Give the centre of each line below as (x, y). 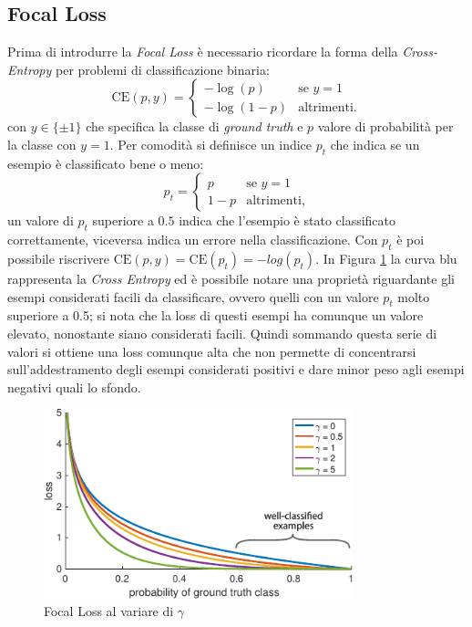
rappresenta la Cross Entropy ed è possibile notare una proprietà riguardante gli (231, 278)
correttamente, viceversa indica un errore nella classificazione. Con (193, 240)
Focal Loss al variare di (109, 611)
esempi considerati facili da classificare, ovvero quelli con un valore (193, 296)
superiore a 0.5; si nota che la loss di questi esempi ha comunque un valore (215, 315)
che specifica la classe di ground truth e (195, 126)
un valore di (41, 220)
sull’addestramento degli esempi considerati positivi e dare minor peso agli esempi (236, 369)
